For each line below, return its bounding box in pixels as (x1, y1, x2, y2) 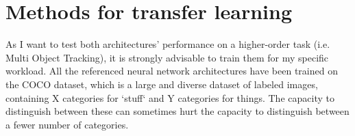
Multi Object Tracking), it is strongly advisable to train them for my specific (5, 50, 329, 64)
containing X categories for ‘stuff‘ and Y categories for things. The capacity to (5, 90, 334, 105)
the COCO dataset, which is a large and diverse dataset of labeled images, (5, 77, 318, 91)
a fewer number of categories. (5, 117, 129, 131)
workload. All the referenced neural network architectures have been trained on (5, 64, 338, 78)
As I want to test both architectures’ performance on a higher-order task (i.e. (5, 37, 330, 51)
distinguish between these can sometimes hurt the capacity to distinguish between (5, 104, 350, 118)
